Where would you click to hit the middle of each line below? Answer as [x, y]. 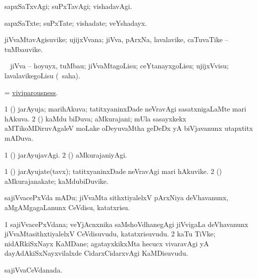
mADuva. [19, 138]
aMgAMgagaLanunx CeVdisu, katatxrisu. [67, 207]
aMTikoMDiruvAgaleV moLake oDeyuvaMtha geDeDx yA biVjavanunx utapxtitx [129, 128]
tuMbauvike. [24, 49]
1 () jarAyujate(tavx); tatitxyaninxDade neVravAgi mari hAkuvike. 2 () [113, 171]
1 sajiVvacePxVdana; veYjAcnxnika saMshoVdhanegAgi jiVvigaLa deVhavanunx [127, 224]
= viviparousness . [31, 92]
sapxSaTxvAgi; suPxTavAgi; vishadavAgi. [68, 6]
